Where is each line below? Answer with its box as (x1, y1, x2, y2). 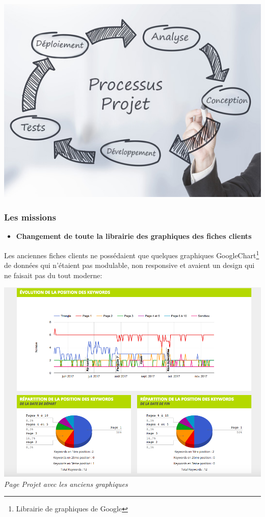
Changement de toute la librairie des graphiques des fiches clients (16, 231, 252, 241)
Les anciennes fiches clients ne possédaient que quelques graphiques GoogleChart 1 (4, 248, 259, 260)
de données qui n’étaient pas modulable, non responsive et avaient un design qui (4, 260, 255, 270)
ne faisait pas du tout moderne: (4, 269, 102, 280)
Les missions (4, 210, 56, 223)
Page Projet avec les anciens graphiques (4, 478, 128, 489)
